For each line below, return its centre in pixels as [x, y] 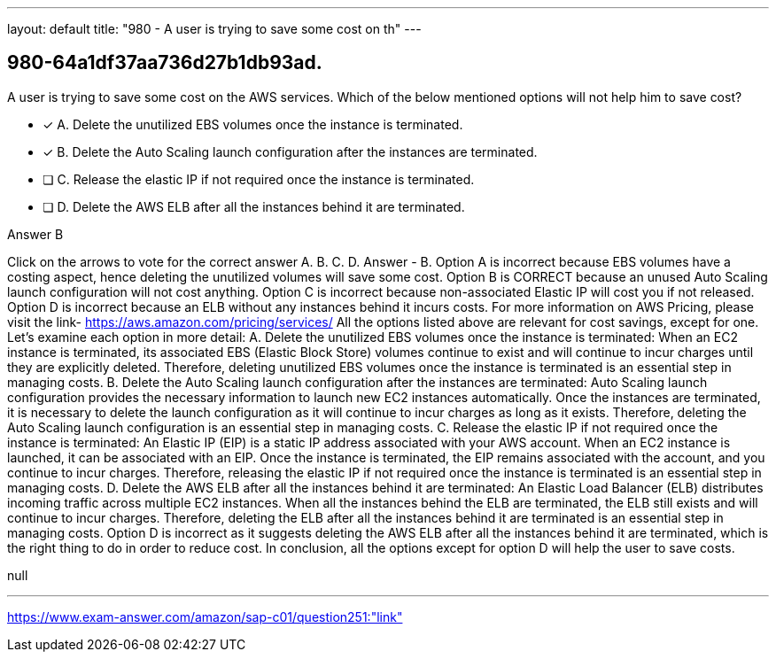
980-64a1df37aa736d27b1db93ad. [165, 63]
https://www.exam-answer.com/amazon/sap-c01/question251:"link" [205, 616]
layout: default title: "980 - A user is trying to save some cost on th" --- [214, 29]
